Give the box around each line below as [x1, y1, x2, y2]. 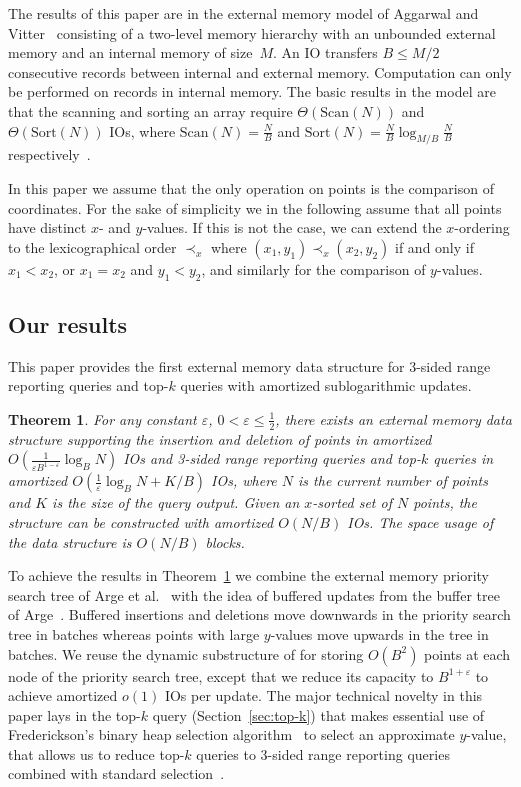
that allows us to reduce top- [8, 743, 185, 764]
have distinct [8, 217, 87, 238]
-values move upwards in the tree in [270, 623, 489, 644]
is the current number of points [298, 470, 488, 491]
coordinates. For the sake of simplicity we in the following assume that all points [8, 197, 502, 218]
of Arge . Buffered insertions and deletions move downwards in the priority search [8, 604, 511, 625]
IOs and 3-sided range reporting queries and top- [123, 448, 421, 469]
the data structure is [8, 531, 132, 552]
